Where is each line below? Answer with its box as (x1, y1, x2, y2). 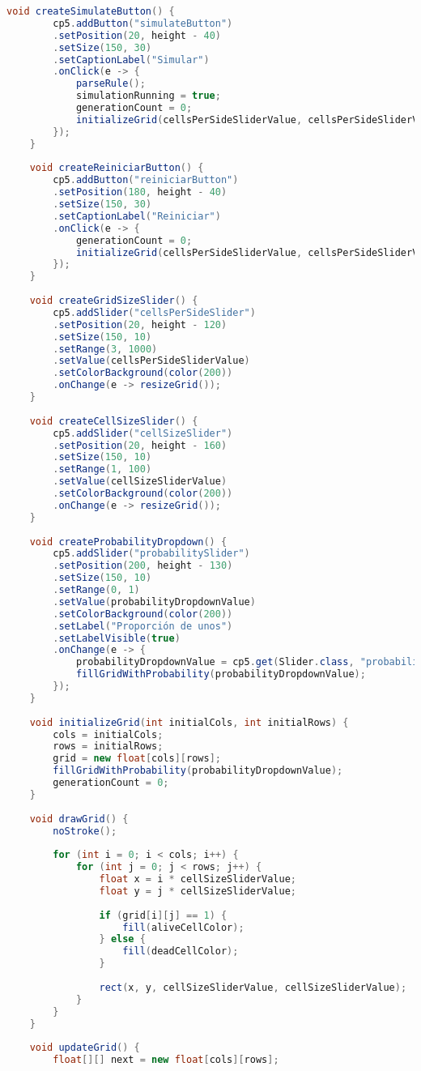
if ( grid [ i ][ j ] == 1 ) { (99, 909, 228, 921)
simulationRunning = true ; (75, 90, 221, 102)
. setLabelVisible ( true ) (53, 632, 181, 644)
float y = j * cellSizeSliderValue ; (99, 885, 297, 897)
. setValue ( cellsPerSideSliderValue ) (53, 355, 250, 367)
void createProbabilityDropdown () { (29, 535, 228, 548)
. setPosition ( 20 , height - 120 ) (53, 318, 228, 331)
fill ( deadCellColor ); (122, 945, 239, 958)
